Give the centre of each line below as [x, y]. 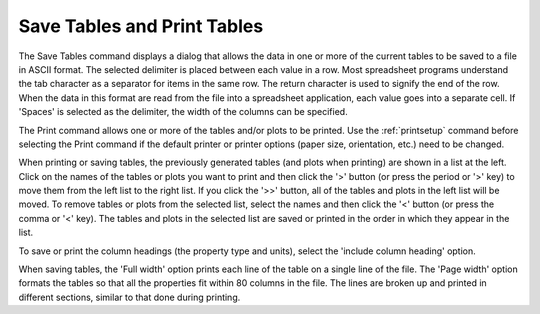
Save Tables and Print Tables [141, 26]
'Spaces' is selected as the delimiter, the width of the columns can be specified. [183, 112]
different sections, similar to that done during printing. [129, 297]
